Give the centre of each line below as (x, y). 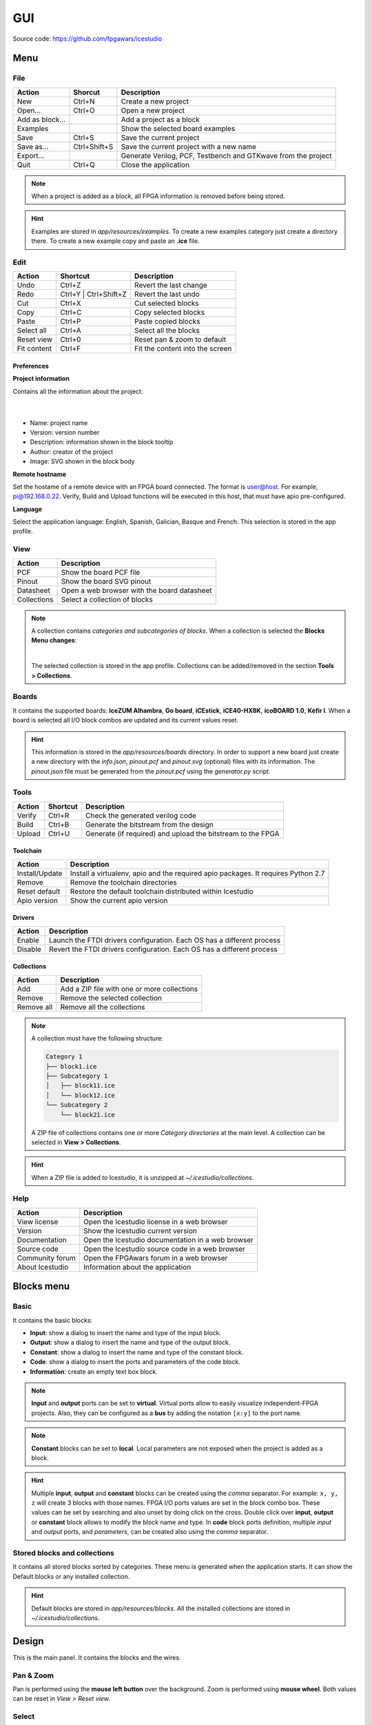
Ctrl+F (71, 348)
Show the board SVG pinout (106, 581)
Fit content (34, 348)
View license (38, 1221)
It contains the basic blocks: (53, 1320)
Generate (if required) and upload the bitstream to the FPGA (182, 834)
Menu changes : (54, 640)
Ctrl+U (59, 834)
